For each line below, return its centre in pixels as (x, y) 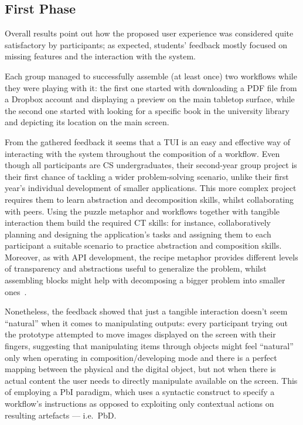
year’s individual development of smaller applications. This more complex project (151, 188)
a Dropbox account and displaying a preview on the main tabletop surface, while (150, 99)
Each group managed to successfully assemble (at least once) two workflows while (151, 76)
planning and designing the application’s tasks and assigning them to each (138, 234)
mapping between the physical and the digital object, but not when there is (140, 369)
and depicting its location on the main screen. (87, 122)
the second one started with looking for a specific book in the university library (147, 110)
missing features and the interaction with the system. (100, 56)
